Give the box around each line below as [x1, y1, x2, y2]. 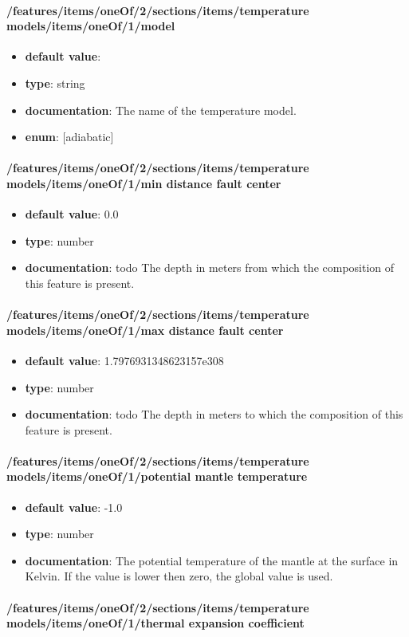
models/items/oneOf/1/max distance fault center [6, 321, 284, 338]
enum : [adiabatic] [25, 128, 114, 145]
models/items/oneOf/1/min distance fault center [6, 175, 281, 191]
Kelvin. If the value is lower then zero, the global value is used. [25, 568, 333, 584]
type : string [25, 74, 85, 91]
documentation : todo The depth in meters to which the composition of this [25, 406, 403, 423]
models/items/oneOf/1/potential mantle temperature [6, 468, 308, 485]
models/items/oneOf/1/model [6, 18, 175, 34]
